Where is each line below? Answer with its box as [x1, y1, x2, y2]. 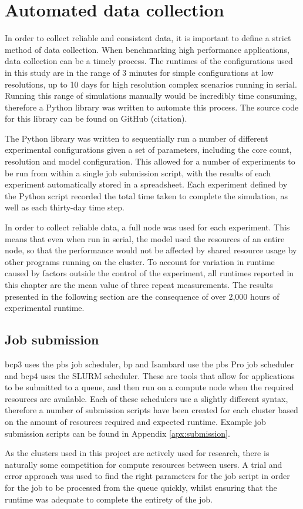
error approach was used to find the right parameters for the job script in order [5, 470, 290, 482]
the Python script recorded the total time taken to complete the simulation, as [5, 189, 288, 202]
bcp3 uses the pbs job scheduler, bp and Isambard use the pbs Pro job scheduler [5, 357, 294, 370]
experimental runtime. [5, 302, 85, 314]
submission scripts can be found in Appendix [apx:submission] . [5, 427, 230, 439]
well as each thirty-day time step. [5, 201, 124, 213]
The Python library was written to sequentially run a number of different [5, 132, 268, 144]
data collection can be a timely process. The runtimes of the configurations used [5, 55, 293, 67]
